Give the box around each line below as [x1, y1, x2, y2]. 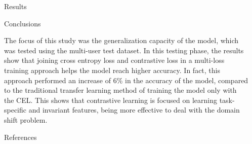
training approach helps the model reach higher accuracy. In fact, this [4, 64, 220, 75]
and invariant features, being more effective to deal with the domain [28, 104, 240, 115]
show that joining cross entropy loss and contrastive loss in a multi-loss [4, 55, 225, 65]
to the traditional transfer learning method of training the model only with [4, 85, 237, 95]
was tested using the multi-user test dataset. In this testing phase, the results [4, 45, 244, 55]
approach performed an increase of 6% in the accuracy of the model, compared [4, 75, 248, 85]
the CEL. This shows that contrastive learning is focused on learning [4, 94, 217, 105]
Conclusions [4, 18, 41, 28]
